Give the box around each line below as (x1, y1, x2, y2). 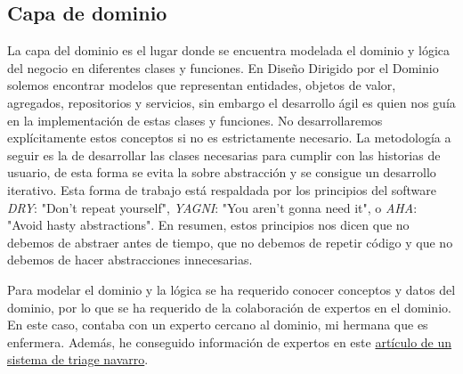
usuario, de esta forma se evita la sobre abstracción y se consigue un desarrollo (7, 163, 436, 182)
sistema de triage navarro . (7, 350, 149, 369)
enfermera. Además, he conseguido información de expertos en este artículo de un (7, 332, 452, 351)
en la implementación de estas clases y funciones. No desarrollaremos (7, 110, 383, 129)
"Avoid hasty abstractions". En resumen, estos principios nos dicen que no (7, 215, 410, 234)
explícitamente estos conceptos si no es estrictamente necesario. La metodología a (7, 128, 451, 147)
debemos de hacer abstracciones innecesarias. (7, 250, 253, 269)
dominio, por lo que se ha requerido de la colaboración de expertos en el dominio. (7, 297, 451, 316)
